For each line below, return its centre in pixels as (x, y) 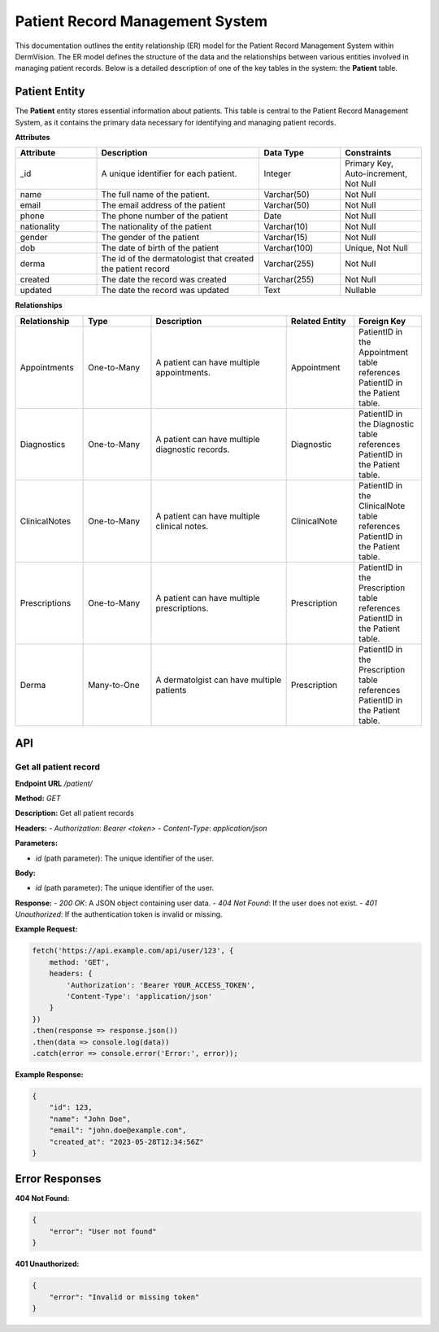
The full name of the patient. (156, 195)
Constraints (368, 153)
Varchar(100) (289, 248)
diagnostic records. (193, 449)
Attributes (33, 138)
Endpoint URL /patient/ (54, 783)
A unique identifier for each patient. (169, 173)
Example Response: (49, 1074)
